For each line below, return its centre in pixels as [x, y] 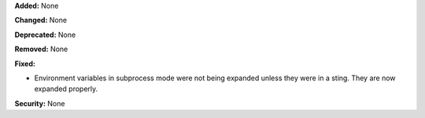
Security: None [40, 103]
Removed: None [41, 49]
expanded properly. [66, 89]
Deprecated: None [45, 35]
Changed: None [41, 20]
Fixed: [25, 64]
